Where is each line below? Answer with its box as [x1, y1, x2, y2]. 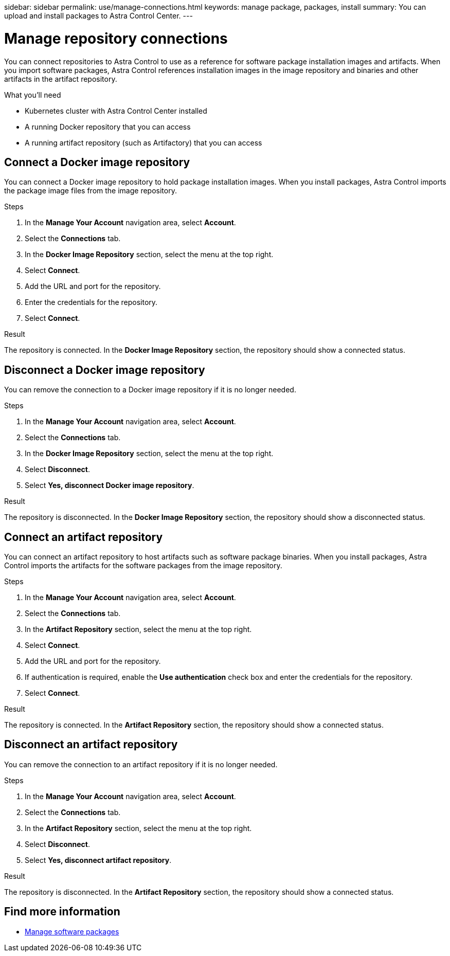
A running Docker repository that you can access [25, 122, 191, 131]
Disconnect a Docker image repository [4, 363, 205, 376]
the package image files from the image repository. [4, 186, 177, 195]
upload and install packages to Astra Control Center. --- [4, 11, 193, 20]
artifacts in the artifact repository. [4, 74, 117, 83]
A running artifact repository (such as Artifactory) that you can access [25, 138, 262, 147]
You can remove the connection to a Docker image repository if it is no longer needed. [4, 385, 296, 394]
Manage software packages [25, 927, 119, 936]
